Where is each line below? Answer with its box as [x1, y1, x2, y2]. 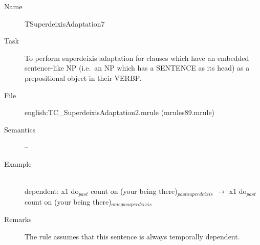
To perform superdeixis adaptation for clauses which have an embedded [25, 52, 249, 63]
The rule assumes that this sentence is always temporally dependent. [25, 231, 240, 241]
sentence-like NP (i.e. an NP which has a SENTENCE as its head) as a [25, 62, 250, 73]
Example [4, 158, 32, 169]
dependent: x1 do [25, 186, 79, 196]
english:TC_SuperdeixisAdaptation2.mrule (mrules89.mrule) [25, 107, 215, 118]
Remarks [4, 214, 32, 225]
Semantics [4, 124, 36, 135]
